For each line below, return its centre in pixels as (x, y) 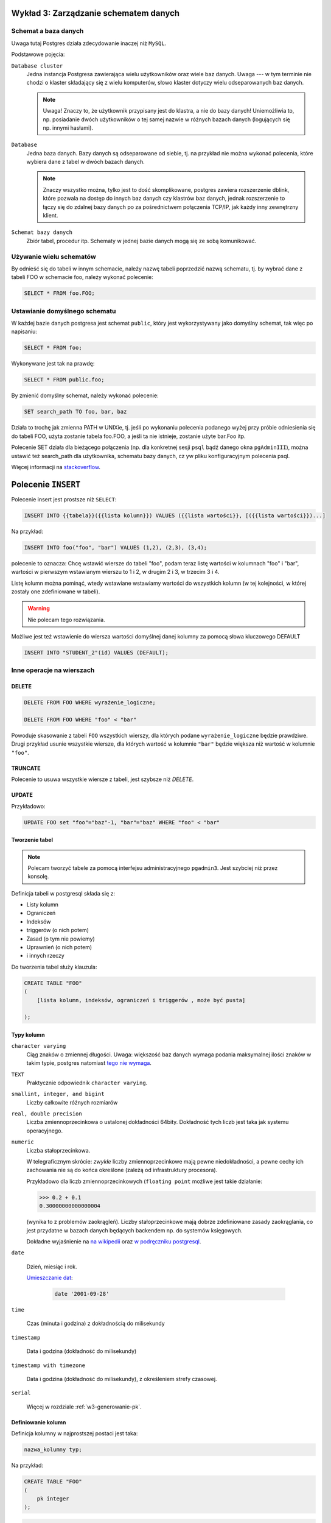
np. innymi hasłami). (68, 127)
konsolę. (38, 877)
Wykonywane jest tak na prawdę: (53, 364)
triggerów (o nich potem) (58, 930)
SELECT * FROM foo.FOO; (60, 293)
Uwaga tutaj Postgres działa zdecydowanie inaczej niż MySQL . (89, 43)
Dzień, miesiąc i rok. (52, 1267)
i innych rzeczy (46, 956)
